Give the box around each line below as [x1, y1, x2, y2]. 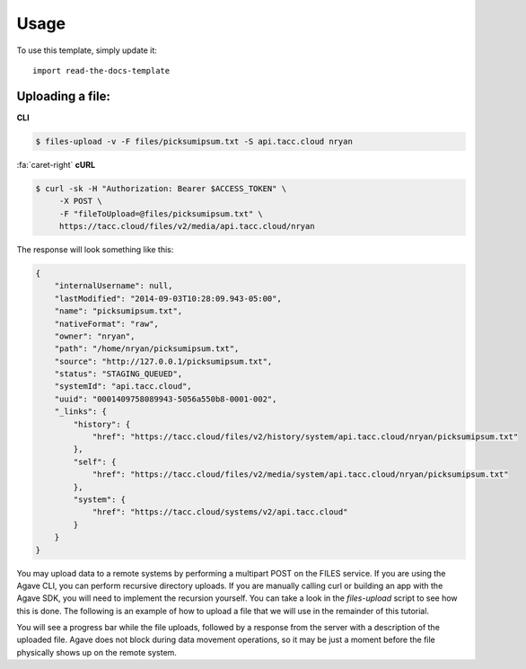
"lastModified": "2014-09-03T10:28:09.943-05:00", [54, 293, 282, 304]
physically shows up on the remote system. [16, 647, 177, 657]
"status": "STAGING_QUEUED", [54, 369, 183, 379]
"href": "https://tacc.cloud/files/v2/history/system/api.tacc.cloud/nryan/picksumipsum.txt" [92, 432, 519, 442]
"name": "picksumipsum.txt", [54, 306, 183, 316]
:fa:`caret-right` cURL [16, 159, 96, 170]
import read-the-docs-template [32, 66, 171, 75]
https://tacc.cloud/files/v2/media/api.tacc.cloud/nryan [58, 221, 315, 231]
